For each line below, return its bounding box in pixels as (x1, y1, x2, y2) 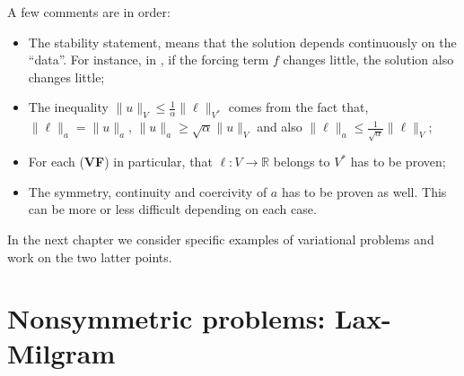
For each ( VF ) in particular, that (28, 152, 213, 171)
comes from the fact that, (228, 98, 369, 116)
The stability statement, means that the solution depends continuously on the (28, 32, 457, 51)
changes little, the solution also (283, 50, 454, 69)
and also (257, 117, 302, 136)
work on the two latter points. (7, 247, 172, 266)
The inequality (28, 98, 109, 116)
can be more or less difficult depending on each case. (28, 200, 317, 218)
